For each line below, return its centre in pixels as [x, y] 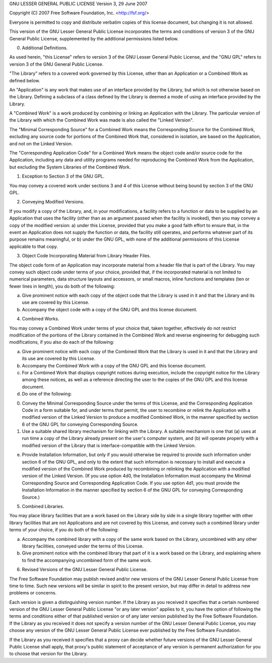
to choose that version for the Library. [49, 654]
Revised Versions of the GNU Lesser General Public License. [85, 570]
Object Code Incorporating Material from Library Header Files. [86, 256]
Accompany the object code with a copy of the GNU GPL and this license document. [110, 309]
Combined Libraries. [43, 506]
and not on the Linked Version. [41, 143]
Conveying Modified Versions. [53, 202]
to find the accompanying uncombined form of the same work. [87, 560]
